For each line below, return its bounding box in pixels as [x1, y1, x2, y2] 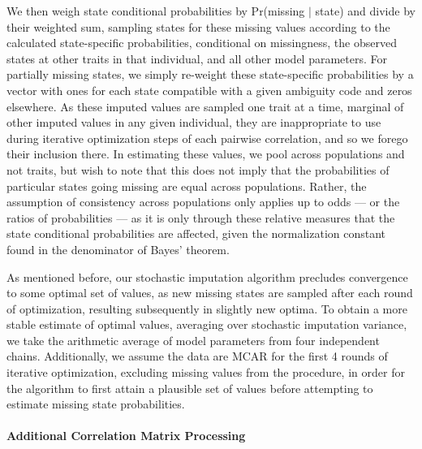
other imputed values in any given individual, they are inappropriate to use [6, 114, 381, 131]
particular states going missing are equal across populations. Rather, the [6, 177, 367, 194]
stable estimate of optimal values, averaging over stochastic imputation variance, [6, 316, 407, 333]
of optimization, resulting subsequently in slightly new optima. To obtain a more [6, 300, 407, 317]
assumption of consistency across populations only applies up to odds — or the [6, 193, 400, 210]
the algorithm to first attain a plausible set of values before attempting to [6, 379, 373, 396]
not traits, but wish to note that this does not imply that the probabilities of [6, 161, 390, 178]
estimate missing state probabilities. [6, 395, 185, 412]
